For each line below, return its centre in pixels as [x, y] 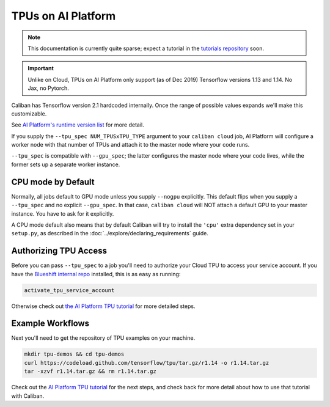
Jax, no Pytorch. [49, 88]
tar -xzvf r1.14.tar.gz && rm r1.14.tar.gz [90, 372]
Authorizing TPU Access [59, 251]
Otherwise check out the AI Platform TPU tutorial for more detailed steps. [103, 306]
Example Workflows [50, 324]
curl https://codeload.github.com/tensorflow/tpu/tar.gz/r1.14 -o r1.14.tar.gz [147, 363]
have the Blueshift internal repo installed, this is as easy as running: [96, 274]
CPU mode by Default [53, 182]
